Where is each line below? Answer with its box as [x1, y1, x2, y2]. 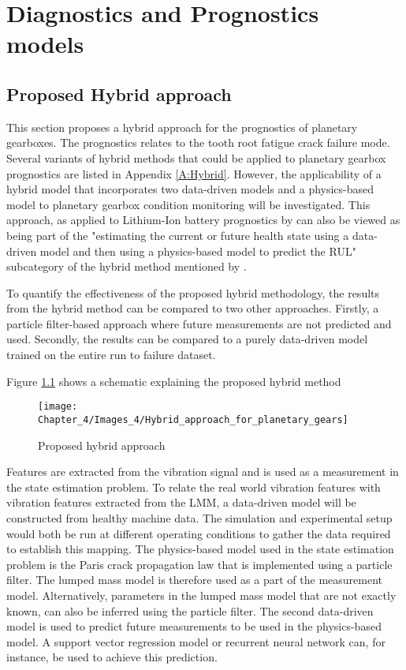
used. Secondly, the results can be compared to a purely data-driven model [6, 331, 368, 347]
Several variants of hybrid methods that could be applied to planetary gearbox [6, 149, 386, 166]
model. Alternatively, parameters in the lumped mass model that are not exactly [6, 586, 397, 603]
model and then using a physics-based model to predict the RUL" [39, 242, 356, 259]
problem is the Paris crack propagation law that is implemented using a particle [6, 556, 393, 572]
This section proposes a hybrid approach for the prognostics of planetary [6, 118, 358, 135]
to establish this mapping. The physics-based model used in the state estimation [6, 541, 394, 557]
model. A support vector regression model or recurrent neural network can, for [6, 633, 386, 649]
